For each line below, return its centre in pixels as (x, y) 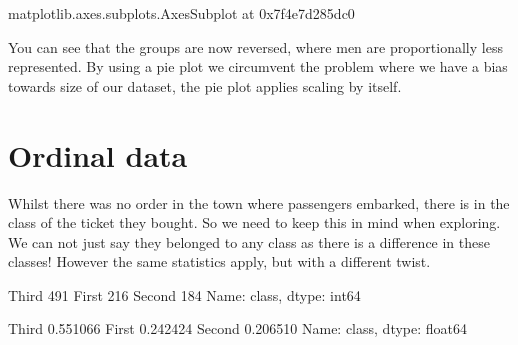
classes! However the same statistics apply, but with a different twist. (219, 261)
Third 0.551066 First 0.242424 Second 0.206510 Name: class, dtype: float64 (238, 328)
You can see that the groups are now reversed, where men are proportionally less (255, 46)
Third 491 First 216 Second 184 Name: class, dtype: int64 (184, 294)
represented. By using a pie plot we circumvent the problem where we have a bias (258, 66)
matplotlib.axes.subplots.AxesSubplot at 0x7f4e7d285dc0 (181, 13)
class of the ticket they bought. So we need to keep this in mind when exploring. (254, 222)
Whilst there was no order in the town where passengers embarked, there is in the (259, 202)
